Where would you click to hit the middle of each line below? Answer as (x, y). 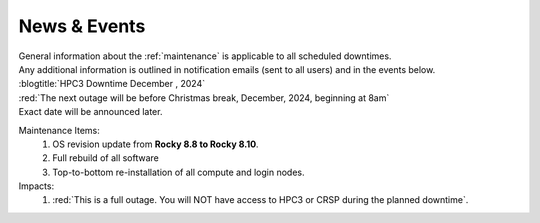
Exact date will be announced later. (90, 112)
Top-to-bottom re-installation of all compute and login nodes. (178, 172)
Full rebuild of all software (106, 158)
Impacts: (36, 186)
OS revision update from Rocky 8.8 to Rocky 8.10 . (155, 144)
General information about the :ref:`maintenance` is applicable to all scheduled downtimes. (205, 56)
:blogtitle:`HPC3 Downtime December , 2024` (111, 84)
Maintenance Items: (59, 130)
